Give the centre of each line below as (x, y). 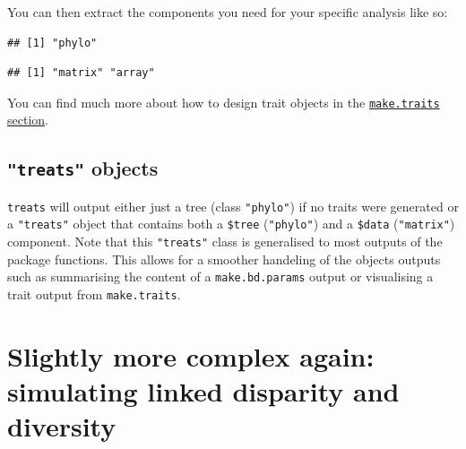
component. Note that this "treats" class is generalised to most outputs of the (225, 242)
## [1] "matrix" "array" (81, 73)
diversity (62, 426)
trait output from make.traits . (94, 294)
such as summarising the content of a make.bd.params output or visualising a (220, 276)
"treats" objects (83, 168)
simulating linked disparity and (203, 391)
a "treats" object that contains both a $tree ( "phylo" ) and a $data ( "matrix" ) (231, 224)
